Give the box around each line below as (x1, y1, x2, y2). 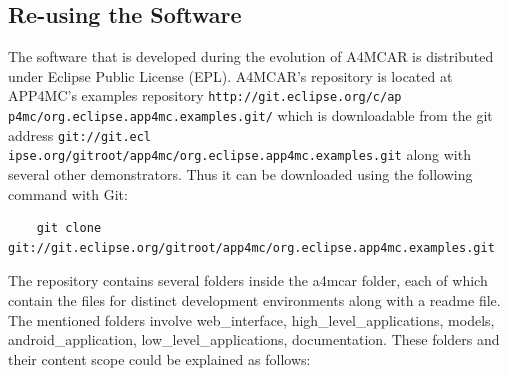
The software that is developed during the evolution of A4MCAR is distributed (8, 46, 494, 67)
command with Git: (8, 183, 128, 204)
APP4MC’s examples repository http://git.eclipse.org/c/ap (8, 85, 402, 106)
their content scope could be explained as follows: (8, 348, 311, 369)
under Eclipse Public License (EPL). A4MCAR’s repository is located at (8, 65, 453, 86)
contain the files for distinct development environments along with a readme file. (8, 289, 501, 310)
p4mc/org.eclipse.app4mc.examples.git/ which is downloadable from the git (8, 105, 493, 126)
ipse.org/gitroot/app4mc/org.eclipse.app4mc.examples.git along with (8, 144, 471, 165)
